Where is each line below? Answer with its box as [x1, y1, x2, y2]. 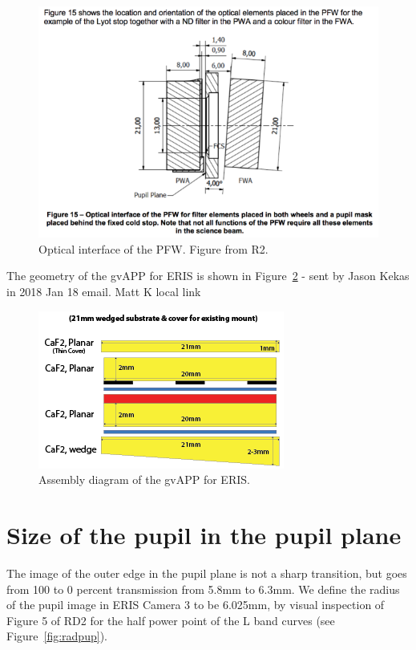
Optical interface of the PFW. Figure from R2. [38, 240, 269, 257]
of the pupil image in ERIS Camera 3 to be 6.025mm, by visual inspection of [6, 596, 385, 613]
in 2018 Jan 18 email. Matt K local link [6, 283, 201, 300]
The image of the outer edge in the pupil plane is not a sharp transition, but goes [6, 564, 407, 581]
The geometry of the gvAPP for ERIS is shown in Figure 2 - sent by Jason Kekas [6, 267, 410, 284]
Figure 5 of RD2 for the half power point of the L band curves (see [6, 611, 335, 628]
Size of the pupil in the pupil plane [6, 518, 402, 550]
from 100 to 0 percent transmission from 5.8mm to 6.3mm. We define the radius [6, 580, 400, 597]
